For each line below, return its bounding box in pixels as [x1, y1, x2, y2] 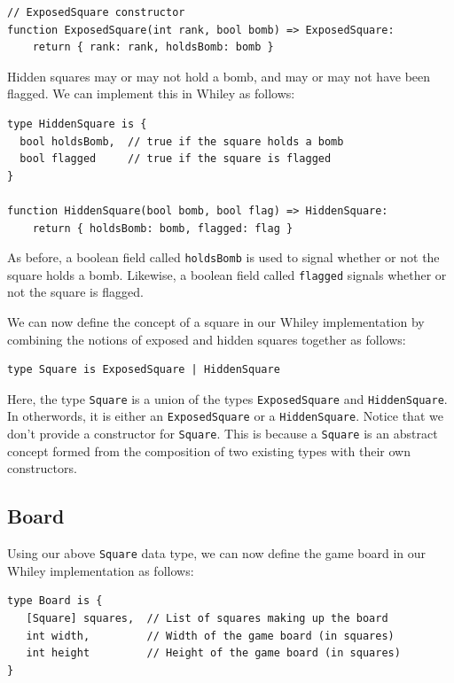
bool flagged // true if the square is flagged [20, 152, 332, 166]
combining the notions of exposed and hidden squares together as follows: [7, 330, 406, 348]
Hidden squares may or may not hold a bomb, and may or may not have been [7, 66, 431, 85]
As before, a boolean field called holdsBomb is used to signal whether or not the [7, 248, 440, 267]
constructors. [7, 459, 77, 477]
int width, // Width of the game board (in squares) [26, 629, 395, 642]
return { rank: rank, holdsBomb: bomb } [32, 41, 274, 54]
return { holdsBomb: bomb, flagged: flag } [32, 221, 294, 235]
